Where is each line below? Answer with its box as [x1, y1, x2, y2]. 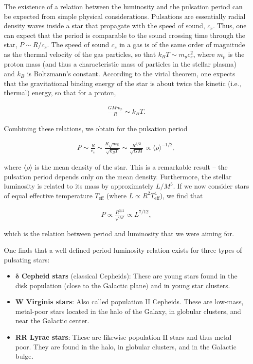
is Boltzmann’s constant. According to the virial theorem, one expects [27, 69, 235, 79]
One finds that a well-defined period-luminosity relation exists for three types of [4, 244, 242, 255]
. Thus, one [213, 20, 247, 31]
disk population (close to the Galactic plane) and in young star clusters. [15, 280, 230, 290]
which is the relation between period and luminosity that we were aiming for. [4, 228, 234, 239]
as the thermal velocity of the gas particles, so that [4, 49, 156, 59]
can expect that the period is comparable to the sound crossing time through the [4, 30, 245, 40]
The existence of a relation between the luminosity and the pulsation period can [4, 1, 243, 11]
